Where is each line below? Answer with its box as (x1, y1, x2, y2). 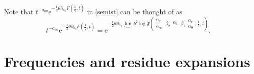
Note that (4, 6, 34, 16)
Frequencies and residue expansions (4, 51, 251, 71)
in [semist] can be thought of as (87, 6, 182, 16)
